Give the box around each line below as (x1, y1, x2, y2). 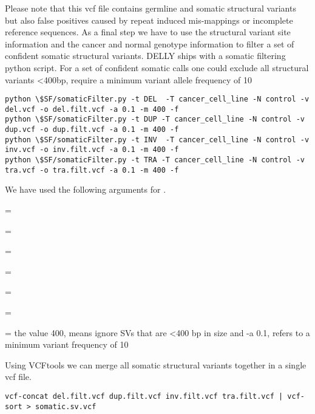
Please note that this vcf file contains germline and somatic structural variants (5, 2, 296, 14)
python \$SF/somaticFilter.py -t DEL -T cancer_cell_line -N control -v (5, 95, 310, 104)
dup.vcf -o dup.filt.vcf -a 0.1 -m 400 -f (5, 125, 179, 134)
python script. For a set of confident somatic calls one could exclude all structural (5, 61, 309, 74)
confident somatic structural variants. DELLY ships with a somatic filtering (5, 49, 286, 62)
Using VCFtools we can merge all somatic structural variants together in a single (5, 358, 307, 371)
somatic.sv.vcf (35, 402, 97, 411)
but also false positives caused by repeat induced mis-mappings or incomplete (5, 13, 293, 26)
